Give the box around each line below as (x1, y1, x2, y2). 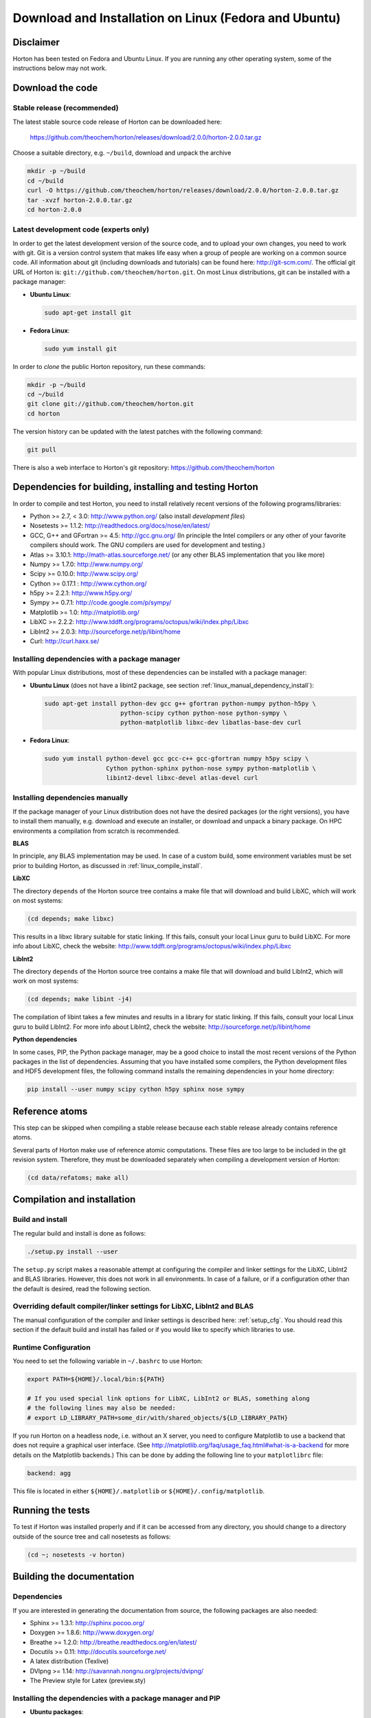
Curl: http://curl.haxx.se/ (30, 637, 100, 645)
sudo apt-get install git (44, 309, 132, 316)
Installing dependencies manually (12, 793, 128, 803)
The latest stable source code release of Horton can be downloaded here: (12, 118, 223, 126)
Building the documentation (12, 1571, 135, 1583)
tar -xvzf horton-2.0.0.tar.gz (27, 196, 133, 204)
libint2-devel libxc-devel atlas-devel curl (105, 774, 258, 782)
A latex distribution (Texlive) (30, 1657, 109, 1666)
